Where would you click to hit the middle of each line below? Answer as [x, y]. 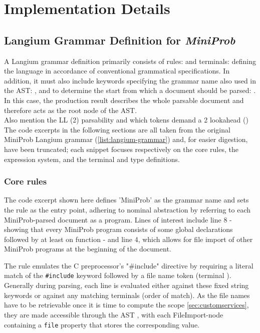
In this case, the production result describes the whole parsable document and [124, 100]
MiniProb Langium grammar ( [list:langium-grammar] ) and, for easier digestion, [126, 139]
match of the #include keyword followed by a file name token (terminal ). [118, 275]
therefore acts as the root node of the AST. [71, 110]
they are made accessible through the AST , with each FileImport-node [114, 314]
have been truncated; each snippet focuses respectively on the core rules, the [121, 149]
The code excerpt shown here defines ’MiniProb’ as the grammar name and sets [126, 200]
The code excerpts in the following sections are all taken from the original [117, 129]
